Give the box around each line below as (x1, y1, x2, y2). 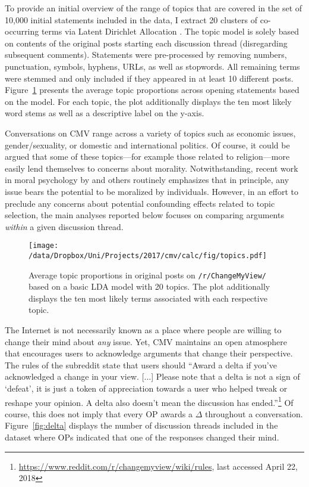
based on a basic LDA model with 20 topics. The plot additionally (29, 280, 270, 293)
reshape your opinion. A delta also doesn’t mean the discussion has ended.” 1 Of (5, 394, 294, 408)
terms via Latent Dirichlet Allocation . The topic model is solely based (41, 25, 299, 38)
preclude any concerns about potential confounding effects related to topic (5, 197, 275, 209)
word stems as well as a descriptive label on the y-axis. (5, 107, 204, 119)
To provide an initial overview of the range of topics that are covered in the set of (5, 2, 302, 14)
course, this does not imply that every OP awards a (5, 407, 193, 420)
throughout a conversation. (204, 407, 303, 420)
